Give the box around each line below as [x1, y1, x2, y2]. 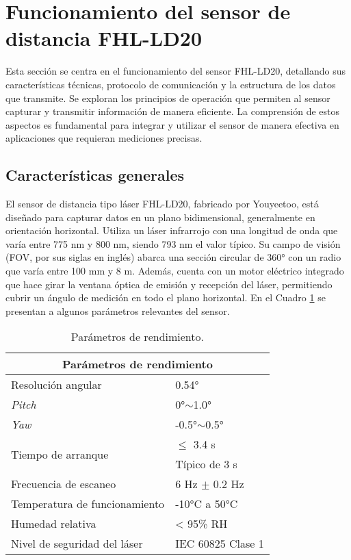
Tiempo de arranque [11, 446, 109, 462]
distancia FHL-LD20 [5, 24, 203, 52]
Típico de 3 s [175, 456, 237, 472]
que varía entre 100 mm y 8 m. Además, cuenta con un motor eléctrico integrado [5, 264, 344, 278]
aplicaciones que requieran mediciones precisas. [5, 131, 203, 145]
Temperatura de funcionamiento [11, 496, 165, 512]
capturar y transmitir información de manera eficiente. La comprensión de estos [5, 104, 340, 118]
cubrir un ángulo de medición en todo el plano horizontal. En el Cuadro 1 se [5, 290, 326, 305]
